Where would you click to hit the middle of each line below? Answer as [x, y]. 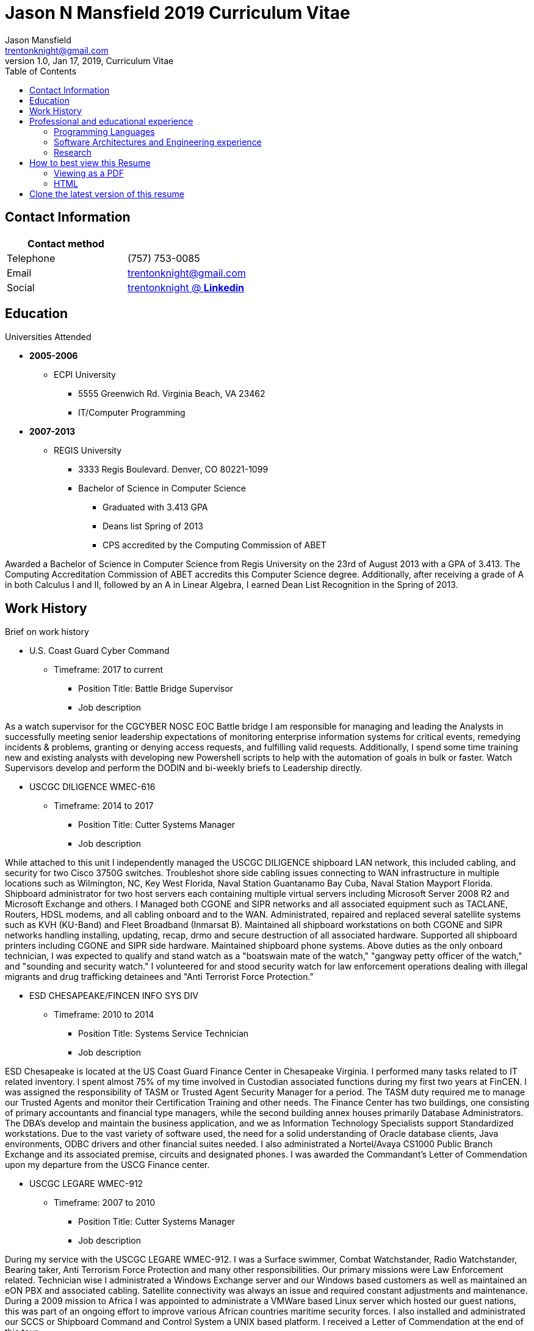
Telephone [31, 258]
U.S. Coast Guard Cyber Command [99, 651]
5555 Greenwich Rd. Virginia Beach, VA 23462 [172, 394]
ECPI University [85, 375]
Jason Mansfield [38, 40]
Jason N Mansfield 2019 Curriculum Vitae [178, 13]
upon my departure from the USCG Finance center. [107, 1165]
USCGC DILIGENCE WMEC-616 [92, 787]
